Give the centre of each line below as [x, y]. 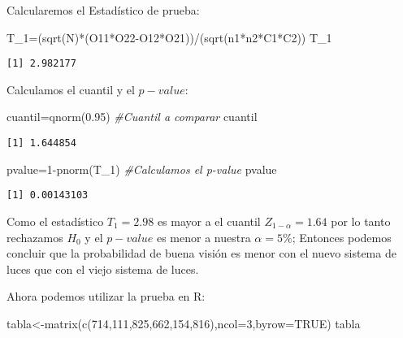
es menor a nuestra [204, 237]
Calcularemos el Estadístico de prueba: [103, 10]
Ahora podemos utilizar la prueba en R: [106, 296]
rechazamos [35, 237]
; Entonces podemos [342, 237]
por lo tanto [361, 221]
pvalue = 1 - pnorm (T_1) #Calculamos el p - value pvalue [142, 169]
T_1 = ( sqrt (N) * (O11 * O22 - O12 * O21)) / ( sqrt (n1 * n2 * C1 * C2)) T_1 [169, 37]
